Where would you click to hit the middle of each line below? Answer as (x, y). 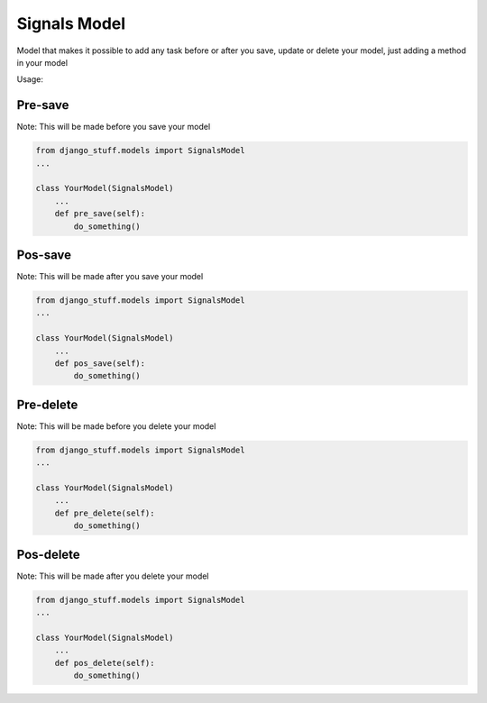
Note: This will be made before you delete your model (116, 426)
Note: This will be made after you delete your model (113, 576)
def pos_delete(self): (105, 663)
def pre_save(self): (100, 214)
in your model (42, 62)
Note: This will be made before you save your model (114, 127)
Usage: (30, 79)
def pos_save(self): (100, 364)
